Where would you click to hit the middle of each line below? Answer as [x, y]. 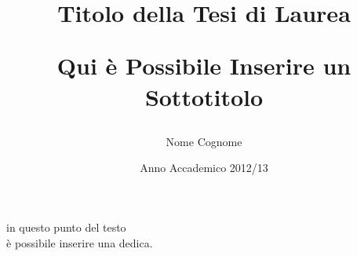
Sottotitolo [204, 96]
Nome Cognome [204, 141]
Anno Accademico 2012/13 [204, 168]
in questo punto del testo [66, 227]
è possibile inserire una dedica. [80, 242]
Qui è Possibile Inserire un [204, 66]
